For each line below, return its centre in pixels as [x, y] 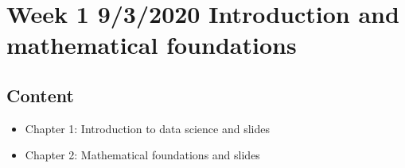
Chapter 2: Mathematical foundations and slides [142, 155]
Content [40, 95]
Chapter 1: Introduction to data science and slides [147, 128]
